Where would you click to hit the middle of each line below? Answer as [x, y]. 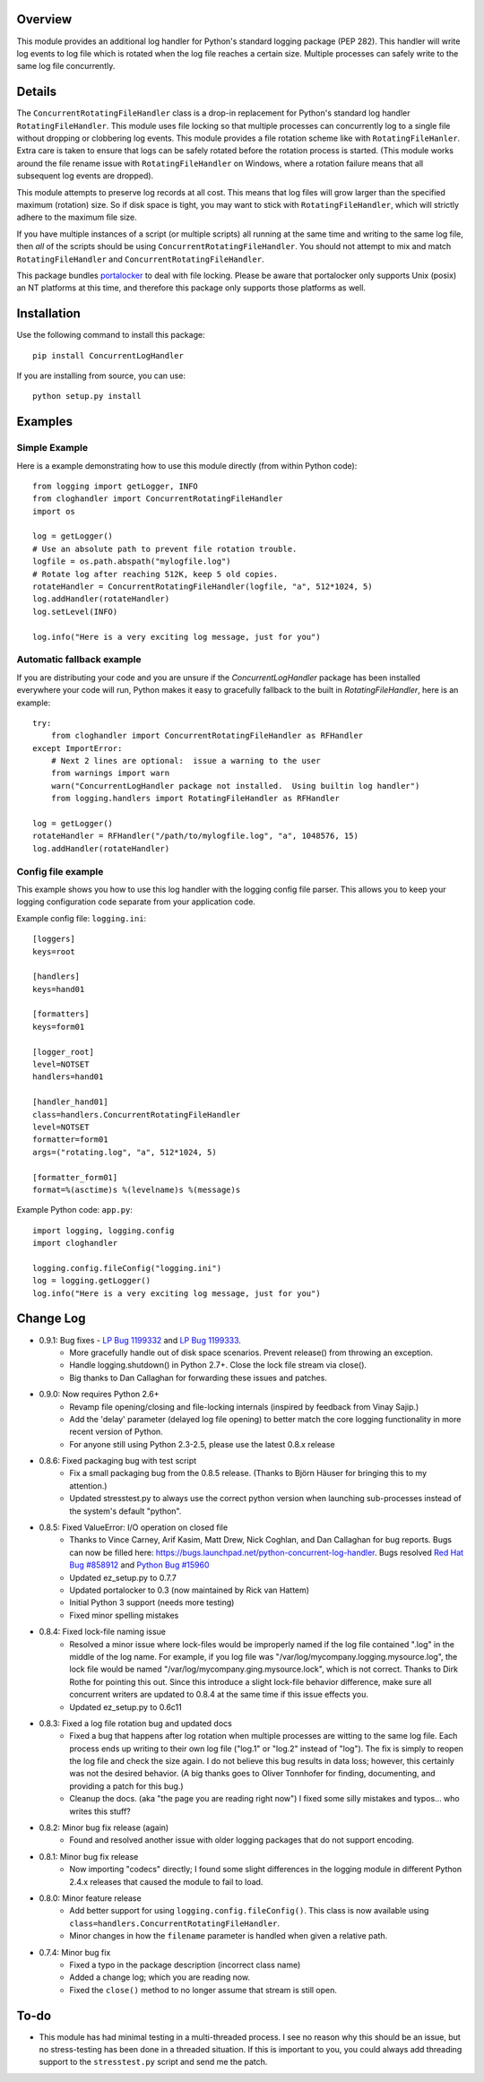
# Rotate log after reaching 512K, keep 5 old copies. [156, 574]
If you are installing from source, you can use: [101, 376]
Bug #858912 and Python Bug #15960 [139, 1565]
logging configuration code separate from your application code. [136, 902]
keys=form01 [59, 1027]
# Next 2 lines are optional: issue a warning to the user [186, 761]
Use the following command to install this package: [111, 335]
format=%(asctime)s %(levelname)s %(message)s [137, 1189]
